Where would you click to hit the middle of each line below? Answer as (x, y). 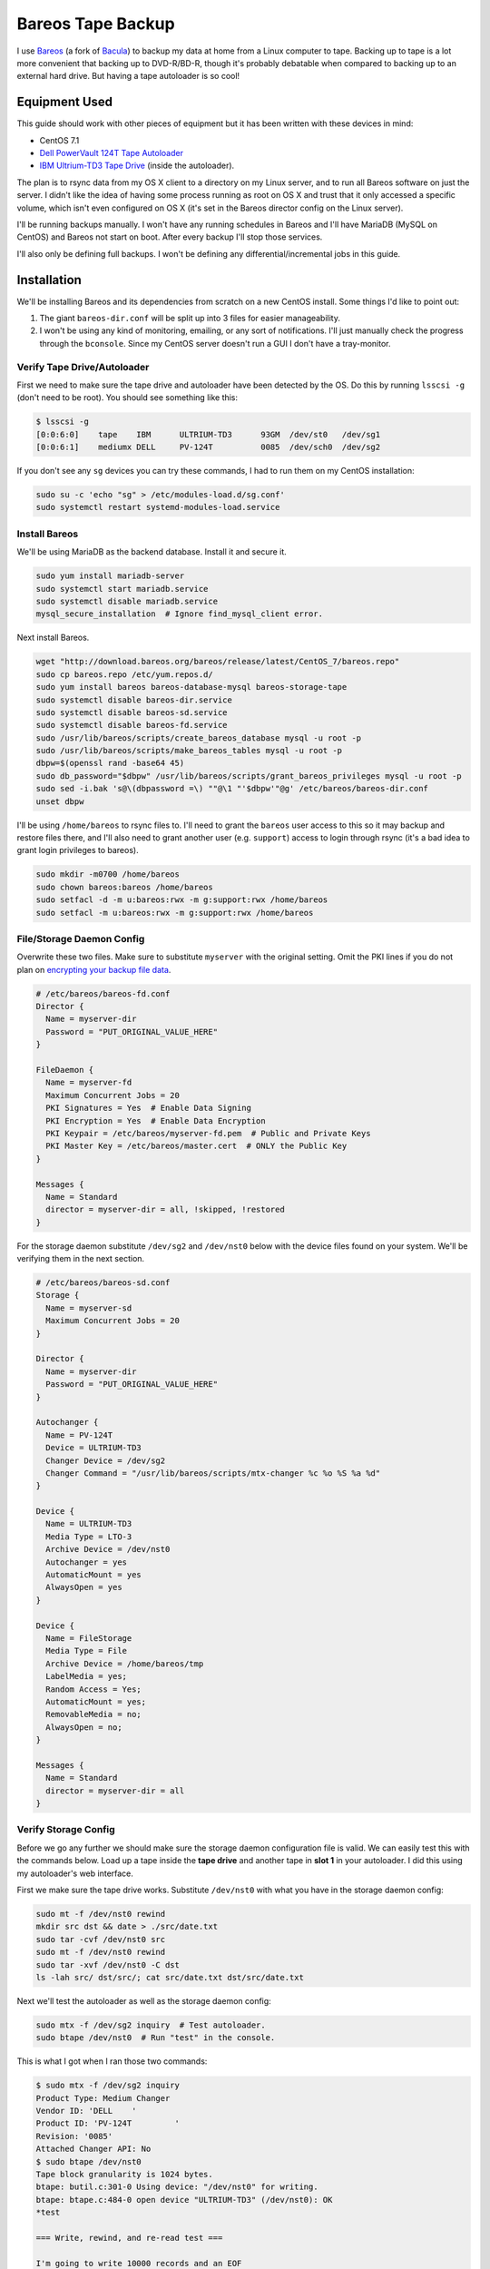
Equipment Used (65, 102)
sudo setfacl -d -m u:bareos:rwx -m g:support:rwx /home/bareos (182, 900)
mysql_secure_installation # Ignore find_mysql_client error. (180, 614)
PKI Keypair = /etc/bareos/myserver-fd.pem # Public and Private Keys (208, 1133)
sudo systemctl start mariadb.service (122, 589)
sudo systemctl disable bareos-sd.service (132, 712)
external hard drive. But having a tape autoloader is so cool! (128, 76)
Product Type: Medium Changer (103, 2098)
